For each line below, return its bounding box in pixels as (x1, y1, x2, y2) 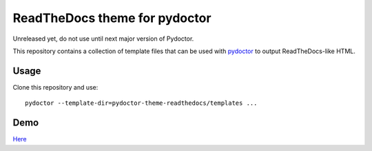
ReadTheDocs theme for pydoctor (12, 10, 211, 26)
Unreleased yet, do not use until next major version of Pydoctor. (12, 34, 194, 43)
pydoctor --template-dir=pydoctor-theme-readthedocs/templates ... (25, 99, 258, 107)
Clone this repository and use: (12, 83, 99, 91)
